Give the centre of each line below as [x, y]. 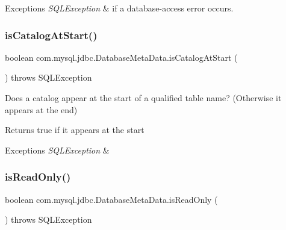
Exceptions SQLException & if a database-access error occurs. [119, 8]
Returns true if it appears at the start [75, 130]
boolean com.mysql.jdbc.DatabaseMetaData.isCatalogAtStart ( [121, 57]
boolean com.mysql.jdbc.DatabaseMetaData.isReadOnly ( [111, 199]
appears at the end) [41, 109]
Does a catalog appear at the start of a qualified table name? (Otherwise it [143, 98]
